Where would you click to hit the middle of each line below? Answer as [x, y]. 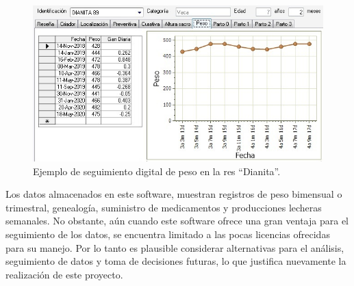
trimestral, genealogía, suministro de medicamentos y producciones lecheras [164, 207]
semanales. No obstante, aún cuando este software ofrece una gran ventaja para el [177, 221]
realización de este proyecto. [64, 274]
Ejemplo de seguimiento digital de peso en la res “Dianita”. [157, 171]
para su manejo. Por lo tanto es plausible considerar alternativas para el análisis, [175, 247]
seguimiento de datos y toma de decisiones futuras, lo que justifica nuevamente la [176, 261]
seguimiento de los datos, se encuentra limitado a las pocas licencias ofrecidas [168, 234]
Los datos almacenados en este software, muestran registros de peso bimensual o [174, 194]
